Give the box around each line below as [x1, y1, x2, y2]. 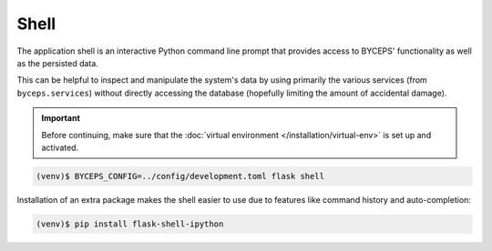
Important [41, 113, 81, 124]
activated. [41, 142, 79, 153]
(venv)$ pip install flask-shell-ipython [36, 218, 224, 229]
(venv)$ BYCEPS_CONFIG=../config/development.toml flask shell [36, 171, 325, 181]
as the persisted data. [16, 57, 99, 68]
